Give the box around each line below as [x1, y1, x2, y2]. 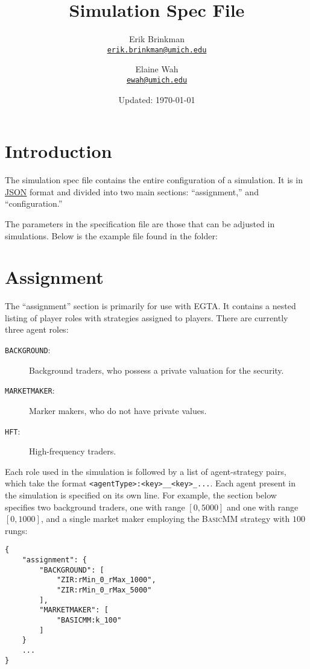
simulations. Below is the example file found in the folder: [5, 229, 218, 242]
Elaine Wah [135, 63, 179, 75]
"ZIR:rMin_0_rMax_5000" [56, 586, 152, 595]
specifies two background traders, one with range [5, 500, 185, 513]
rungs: [5, 524, 28, 536]
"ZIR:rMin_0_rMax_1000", [56, 576, 156, 585]
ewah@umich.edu [126, 75, 188, 84]
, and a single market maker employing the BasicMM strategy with [40, 512, 290, 525]
